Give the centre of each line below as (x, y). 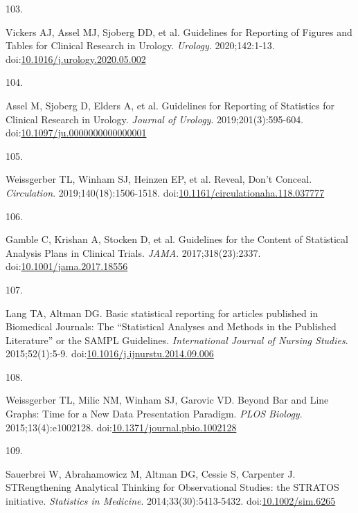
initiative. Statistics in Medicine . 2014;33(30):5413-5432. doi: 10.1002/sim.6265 (171, 501)
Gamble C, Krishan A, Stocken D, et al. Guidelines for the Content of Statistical (177, 239)
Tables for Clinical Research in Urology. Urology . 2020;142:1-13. (140, 45)
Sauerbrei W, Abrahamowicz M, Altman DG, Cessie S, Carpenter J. (151, 473)
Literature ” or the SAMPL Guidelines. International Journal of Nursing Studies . (177, 340)
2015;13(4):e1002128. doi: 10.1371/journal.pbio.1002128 (121, 427)
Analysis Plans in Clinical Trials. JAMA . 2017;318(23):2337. (133, 252)
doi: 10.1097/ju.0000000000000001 (76, 133)
